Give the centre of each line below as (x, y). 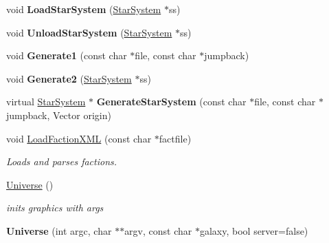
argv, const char (158, 230)
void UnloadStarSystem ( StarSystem (89, 32)
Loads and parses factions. (62, 161)
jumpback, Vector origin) (59, 115)
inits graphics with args (55, 208)
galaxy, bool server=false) (254, 230)
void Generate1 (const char (67, 55)
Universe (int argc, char (59, 230)
